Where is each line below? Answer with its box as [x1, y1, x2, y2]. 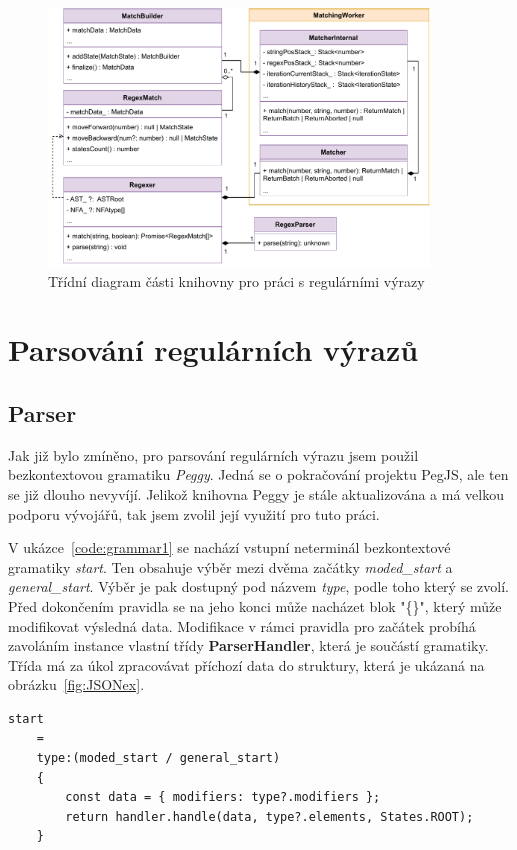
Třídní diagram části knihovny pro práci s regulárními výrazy [48, 270, 425, 291]
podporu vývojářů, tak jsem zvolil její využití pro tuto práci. [8, 503, 380, 524]
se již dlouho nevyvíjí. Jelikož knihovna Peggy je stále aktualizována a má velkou [8, 483, 504, 504]
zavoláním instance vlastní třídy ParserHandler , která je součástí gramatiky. [8, 635, 489, 656]
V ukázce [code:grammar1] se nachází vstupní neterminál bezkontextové [8, 537, 451, 558]
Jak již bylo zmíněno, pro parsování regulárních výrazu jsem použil [8, 444, 419, 465]
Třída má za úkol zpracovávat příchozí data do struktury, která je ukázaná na [8, 654, 485, 675]
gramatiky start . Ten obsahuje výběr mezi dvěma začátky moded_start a [8, 556, 453, 577]
